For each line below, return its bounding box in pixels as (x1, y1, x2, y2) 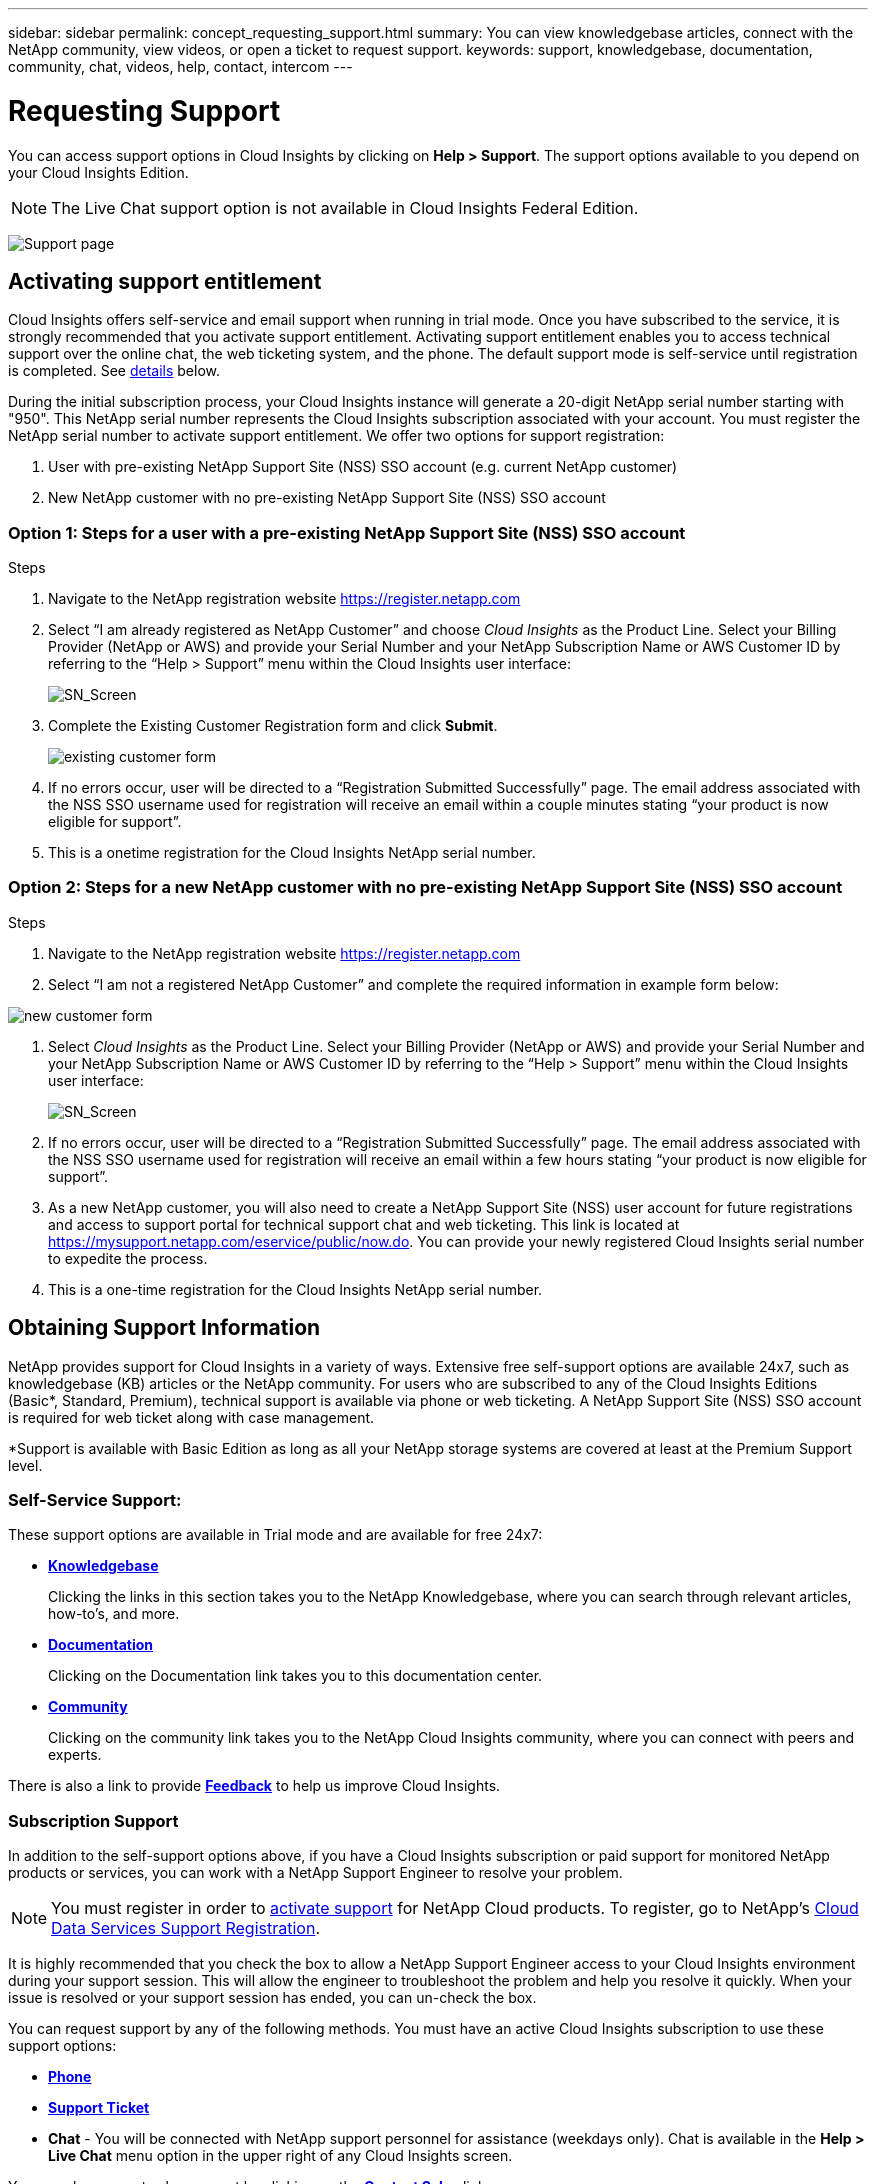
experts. (48, 1746, 102, 1764)
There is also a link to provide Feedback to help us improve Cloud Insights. (8, 1777, 501, 1795)
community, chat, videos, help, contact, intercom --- (8, 58, 353, 75)
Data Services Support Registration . (51, 1918, 320, 1939)
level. (8, 1456, 43, 1474)
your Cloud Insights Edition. (8, 163, 189, 181)
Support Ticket (48, 2099, 150, 2117)
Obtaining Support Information (8, 1315, 321, 1341)
